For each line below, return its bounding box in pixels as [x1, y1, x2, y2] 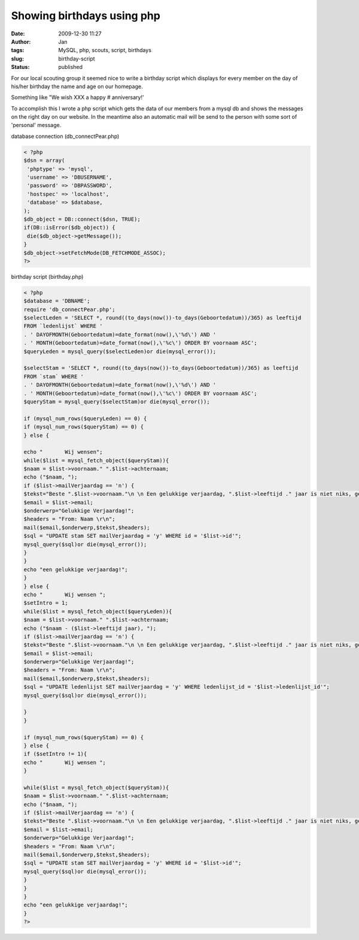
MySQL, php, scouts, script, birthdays [58, 47, 152, 54]
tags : [11, 47, 25, 54]
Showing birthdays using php [11, 9, 161, 22]
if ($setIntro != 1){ [23, 751, 87, 758]
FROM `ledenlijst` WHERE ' [23, 323, 103, 330]
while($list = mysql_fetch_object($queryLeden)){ [23, 608, 172, 614]
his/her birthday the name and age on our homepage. [11, 83, 143, 90]
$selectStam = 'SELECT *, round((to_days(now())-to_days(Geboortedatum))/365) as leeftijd [23, 364, 299, 372]
